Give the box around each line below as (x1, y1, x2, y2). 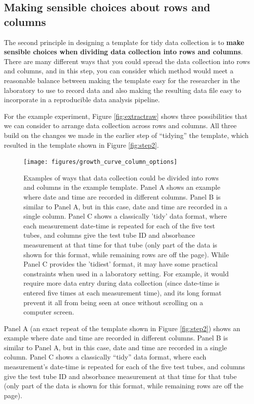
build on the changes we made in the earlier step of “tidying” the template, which (4, 130, 249, 140)
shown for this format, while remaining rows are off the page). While (23, 249, 229, 259)
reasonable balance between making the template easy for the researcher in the (4, 75, 240, 85)
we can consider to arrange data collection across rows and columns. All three (4, 120, 237, 131)
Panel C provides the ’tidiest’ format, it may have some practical (23, 259, 218, 269)
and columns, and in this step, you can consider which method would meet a (4, 66, 233, 76)
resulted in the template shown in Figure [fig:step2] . (4, 139, 159, 150)
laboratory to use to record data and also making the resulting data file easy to (4, 85, 241, 95)
